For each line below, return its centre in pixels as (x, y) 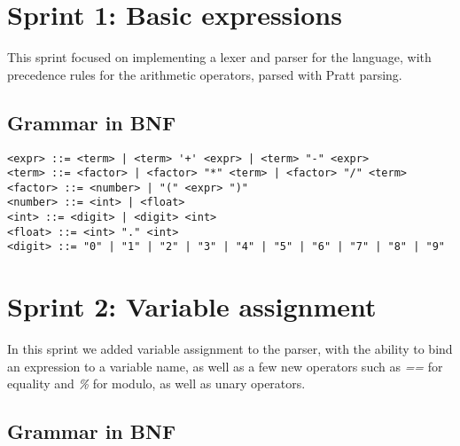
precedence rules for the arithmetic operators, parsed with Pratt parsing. (205, 74)
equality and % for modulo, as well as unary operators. (156, 383)
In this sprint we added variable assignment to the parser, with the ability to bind (230, 349)
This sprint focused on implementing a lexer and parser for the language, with (219, 57)
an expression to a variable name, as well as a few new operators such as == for (225, 366)
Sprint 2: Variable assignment (192, 306)
